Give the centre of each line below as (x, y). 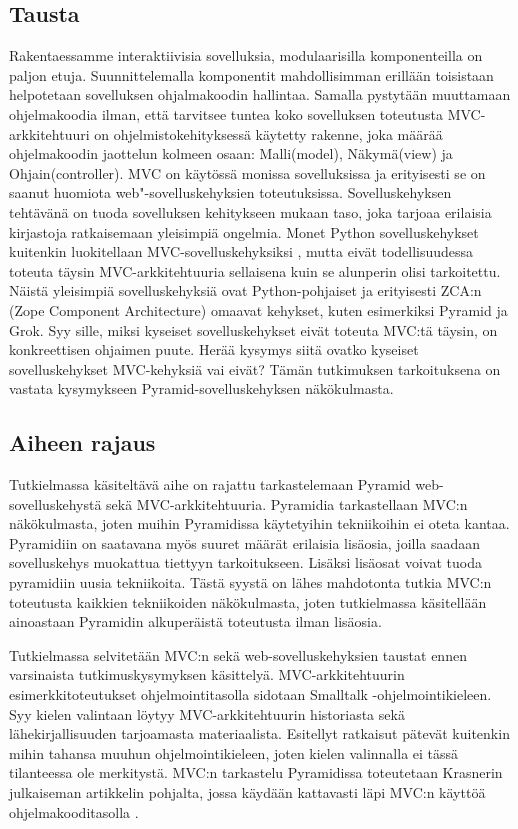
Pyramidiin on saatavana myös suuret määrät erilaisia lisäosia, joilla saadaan (245, 542)
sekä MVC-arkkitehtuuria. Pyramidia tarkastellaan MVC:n (287, 503)
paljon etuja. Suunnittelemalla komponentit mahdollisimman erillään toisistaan (251, 74)
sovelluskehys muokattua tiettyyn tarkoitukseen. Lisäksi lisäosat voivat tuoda (245, 562)
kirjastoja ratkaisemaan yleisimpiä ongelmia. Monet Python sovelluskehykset (244, 231)
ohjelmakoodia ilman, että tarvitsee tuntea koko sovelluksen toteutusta (226, 113)
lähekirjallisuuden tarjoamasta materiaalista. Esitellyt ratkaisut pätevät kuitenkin (259, 733)
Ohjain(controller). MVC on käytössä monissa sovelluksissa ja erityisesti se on (247, 172)
